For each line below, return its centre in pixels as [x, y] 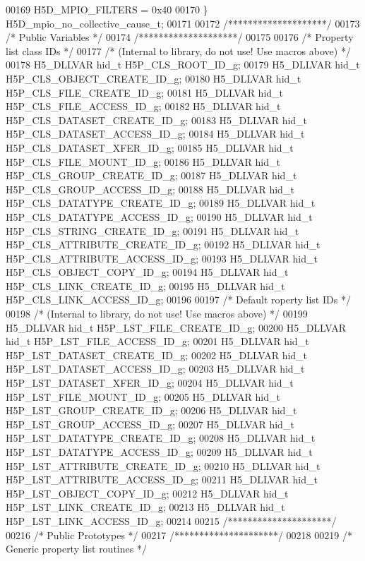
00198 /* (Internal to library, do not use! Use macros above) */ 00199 [157, 314]
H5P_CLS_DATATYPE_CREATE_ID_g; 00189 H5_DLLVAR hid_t [161, 203]
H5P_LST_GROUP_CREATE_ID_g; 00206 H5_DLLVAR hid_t [151, 410]
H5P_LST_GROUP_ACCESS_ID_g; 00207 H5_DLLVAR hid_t [150, 424]
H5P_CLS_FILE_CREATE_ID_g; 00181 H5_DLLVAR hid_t [145, 92]
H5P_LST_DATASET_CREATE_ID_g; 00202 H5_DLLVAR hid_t [157, 355]
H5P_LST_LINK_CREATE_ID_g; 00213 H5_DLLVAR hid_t [145, 507]
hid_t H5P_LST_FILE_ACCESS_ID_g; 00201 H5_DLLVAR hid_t [157, 341]
